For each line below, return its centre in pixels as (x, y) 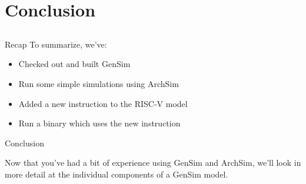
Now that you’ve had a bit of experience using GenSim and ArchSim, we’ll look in (153, 163)
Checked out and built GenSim (74, 64)
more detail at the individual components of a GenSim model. (117, 174)
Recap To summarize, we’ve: (56, 44)
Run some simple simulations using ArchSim (99, 83)
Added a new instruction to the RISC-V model (103, 103)
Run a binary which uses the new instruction (99, 123)
